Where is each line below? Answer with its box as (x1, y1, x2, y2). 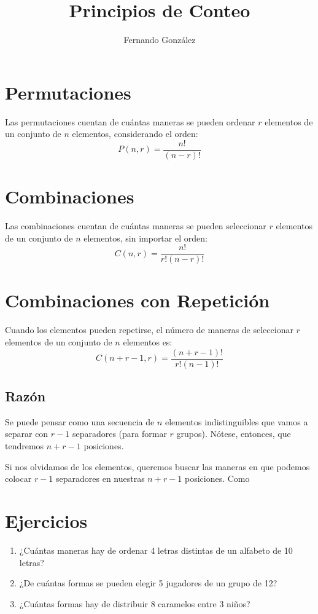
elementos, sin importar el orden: (83, 231, 207, 244)
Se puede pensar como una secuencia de (5, 415, 155, 428)
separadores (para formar (72, 427, 167, 440)
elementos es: (123, 336, 173, 348)
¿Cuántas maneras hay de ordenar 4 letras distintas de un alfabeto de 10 (19, 543, 293, 556)
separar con (5, 427, 48, 440)
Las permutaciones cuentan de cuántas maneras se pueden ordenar (5, 115, 255, 128)
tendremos (5, 439, 44, 452)
